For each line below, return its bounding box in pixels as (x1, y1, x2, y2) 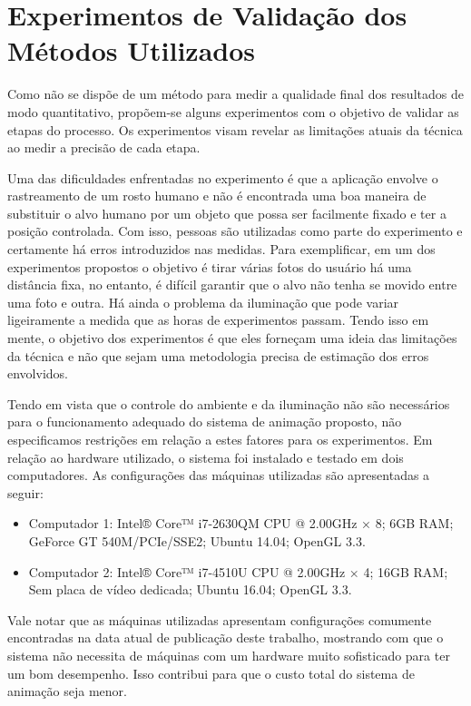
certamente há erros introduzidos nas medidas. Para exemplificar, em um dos (7, 240, 436, 259)
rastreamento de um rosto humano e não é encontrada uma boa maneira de (7, 186, 427, 205)
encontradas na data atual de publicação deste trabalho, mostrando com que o (7, 628, 444, 647)
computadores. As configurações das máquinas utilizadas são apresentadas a (7, 466, 430, 485)
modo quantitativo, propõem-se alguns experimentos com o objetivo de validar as (7, 102, 459, 121)
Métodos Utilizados (7, 32, 256, 69)
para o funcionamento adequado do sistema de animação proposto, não (7, 412, 402, 431)
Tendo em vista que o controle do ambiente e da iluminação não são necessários (7, 394, 450, 413)
